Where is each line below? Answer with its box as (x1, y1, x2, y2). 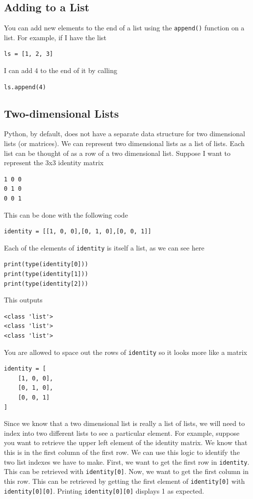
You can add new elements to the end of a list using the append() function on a (4, 23, 245, 33)
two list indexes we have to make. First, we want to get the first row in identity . (4, 456, 250, 467)
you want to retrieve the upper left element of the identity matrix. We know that (4, 437, 248, 448)
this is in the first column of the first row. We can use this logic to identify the (4, 447, 240, 457)
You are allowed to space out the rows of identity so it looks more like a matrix (4, 347, 247, 357)
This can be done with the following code (4, 209, 128, 220)
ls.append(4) (4, 83, 46, 91)
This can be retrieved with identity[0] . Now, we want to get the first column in (4, 466, 249, 476)
